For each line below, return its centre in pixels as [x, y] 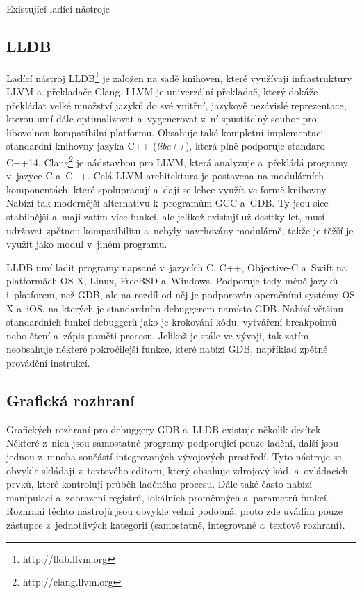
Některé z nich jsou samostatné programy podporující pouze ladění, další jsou [173, 443]
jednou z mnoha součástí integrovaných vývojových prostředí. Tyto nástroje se [174, 456]
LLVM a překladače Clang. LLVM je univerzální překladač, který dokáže [162, 91]
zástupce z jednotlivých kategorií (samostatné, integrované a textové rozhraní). [176, 524]
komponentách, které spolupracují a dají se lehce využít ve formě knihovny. [167, 189]
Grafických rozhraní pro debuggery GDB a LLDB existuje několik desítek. [165, 429]
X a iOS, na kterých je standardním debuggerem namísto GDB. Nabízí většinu [175, 308]
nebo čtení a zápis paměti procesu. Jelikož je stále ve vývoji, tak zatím [158, 335]
